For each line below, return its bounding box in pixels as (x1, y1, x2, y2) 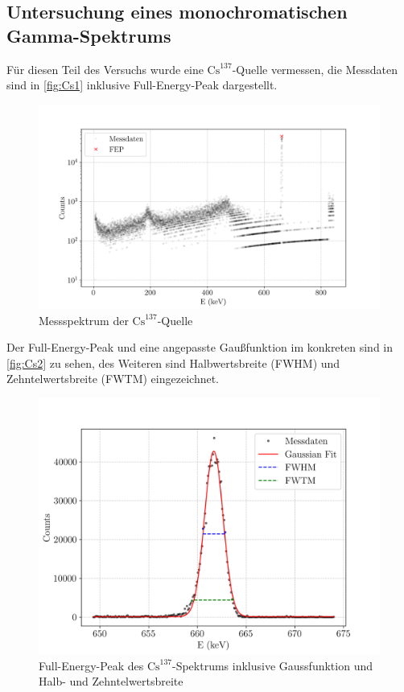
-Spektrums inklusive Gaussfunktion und (172, 657, 373, 673)
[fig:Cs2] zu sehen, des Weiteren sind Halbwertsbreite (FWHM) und (6, 354, 340, 371)
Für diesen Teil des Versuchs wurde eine (6, 60, 204, 77)
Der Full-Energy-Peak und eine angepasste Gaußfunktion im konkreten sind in (6, 339, 394, 356)
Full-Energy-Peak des (39, 657, 144, 673)
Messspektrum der (39, 311, 129, 328)
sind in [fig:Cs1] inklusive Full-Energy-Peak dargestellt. (6, 76, 278, 93)
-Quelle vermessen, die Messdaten (232, 60, 398, 77)
